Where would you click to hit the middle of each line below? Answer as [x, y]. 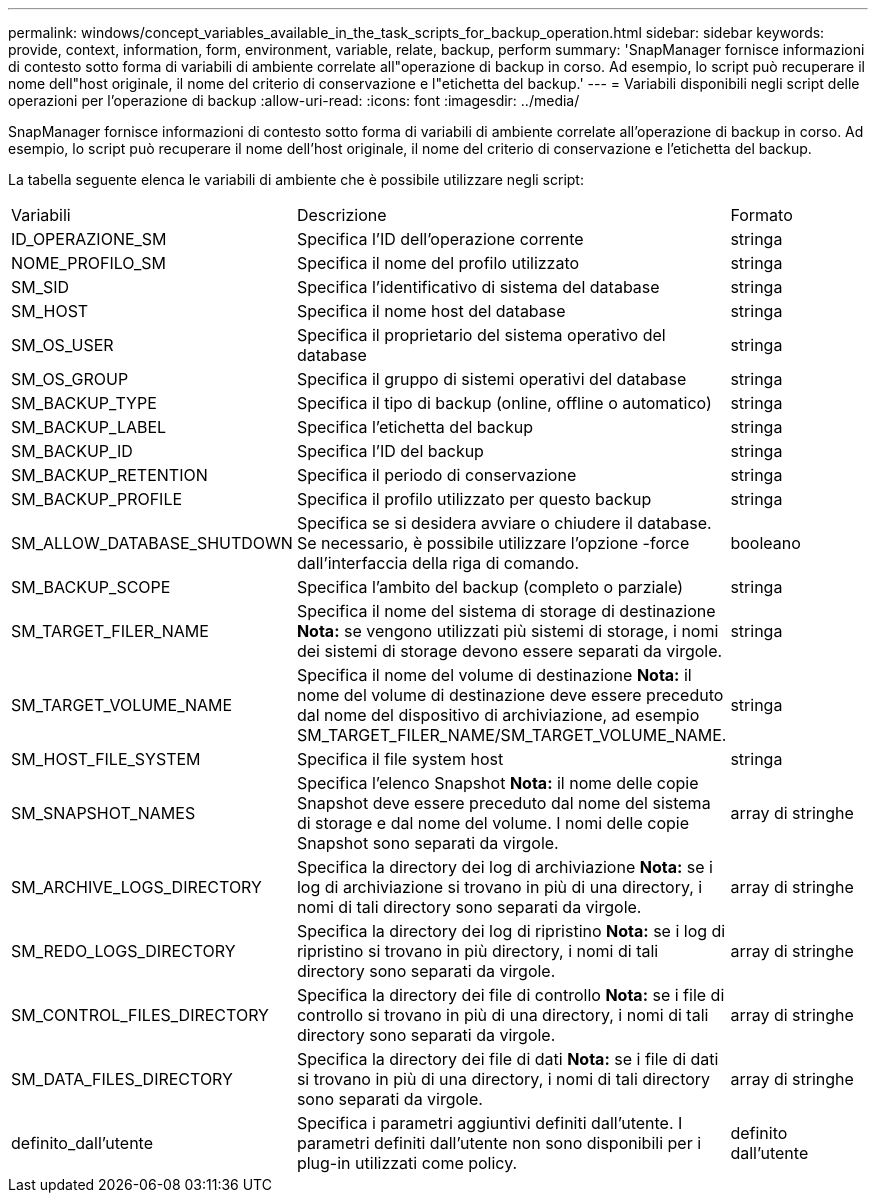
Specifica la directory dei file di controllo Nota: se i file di [510, 995]
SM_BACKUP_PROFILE [97, 499]
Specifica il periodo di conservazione [436, 475]
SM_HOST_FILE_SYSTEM [106, 759]
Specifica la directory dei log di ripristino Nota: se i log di [511, 931]
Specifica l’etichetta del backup [414, 427]
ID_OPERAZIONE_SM [89, 239]
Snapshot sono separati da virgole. [427, 843]
